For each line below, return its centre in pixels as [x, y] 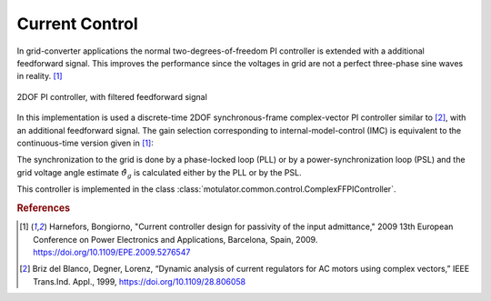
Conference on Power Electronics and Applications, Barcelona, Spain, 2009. [175, 239]
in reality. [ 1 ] [40, 76]
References [44, 207]
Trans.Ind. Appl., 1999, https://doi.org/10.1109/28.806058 [139, 281]
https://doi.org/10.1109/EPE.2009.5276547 [112, 252]
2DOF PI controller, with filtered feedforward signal [112, 96]
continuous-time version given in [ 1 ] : [85, 143]
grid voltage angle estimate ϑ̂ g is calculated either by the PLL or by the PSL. [159, 173]
